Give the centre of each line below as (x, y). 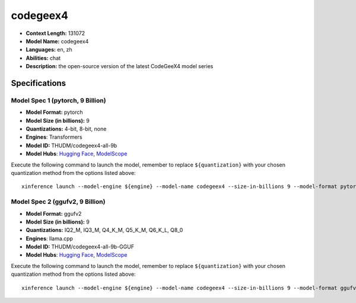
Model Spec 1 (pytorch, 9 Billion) (58, 100)
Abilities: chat (43, 58)
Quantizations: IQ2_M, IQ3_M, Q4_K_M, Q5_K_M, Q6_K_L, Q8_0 (104, 230)
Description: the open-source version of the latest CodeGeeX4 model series (120, 66)
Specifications (39, 83)
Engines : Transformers (54, 137)
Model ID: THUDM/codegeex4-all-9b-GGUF (80, 247)
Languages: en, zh (49, 50)
